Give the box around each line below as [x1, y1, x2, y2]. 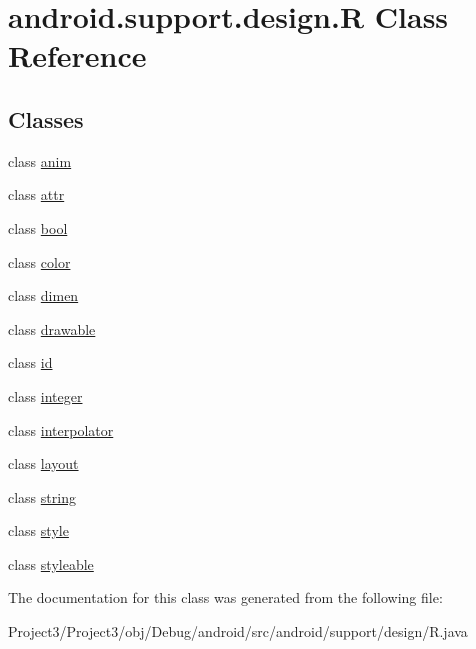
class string [8, 486, 76, 507]
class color [8, 251, 71, 272]
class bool [8, 217, 68, 238]
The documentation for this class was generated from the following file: [8, 587, 443, 608]
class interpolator [8, 419, 114, 440]
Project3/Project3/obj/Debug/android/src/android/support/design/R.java [8, 621, 468, 642]
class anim [8, 150, 72, 171]
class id [8, 352, 53, 373]
